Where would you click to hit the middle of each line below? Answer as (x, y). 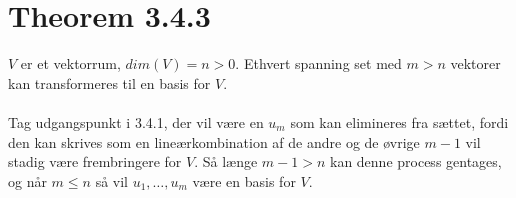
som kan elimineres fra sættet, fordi (399, 121)
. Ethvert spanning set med (318, 63)
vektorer (475, 63)
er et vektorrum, (70, 63)
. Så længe (226, 161)
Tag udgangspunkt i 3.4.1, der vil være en (136, 121)
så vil (111, 180)
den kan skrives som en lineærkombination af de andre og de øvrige (214, 141)
